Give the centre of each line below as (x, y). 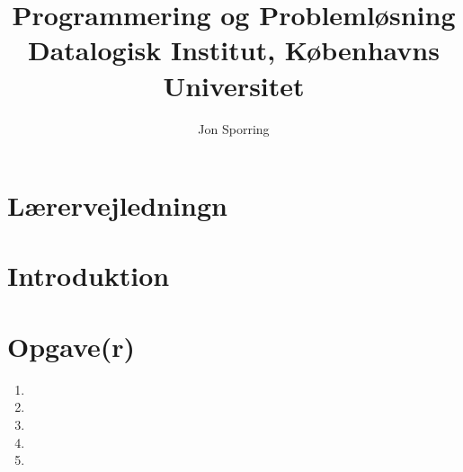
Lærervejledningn (117, 205)
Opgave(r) (71, 346)
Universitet (234, 85)
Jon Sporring (234, 128)
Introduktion (89, 276)
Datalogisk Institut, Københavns (234, 50)
